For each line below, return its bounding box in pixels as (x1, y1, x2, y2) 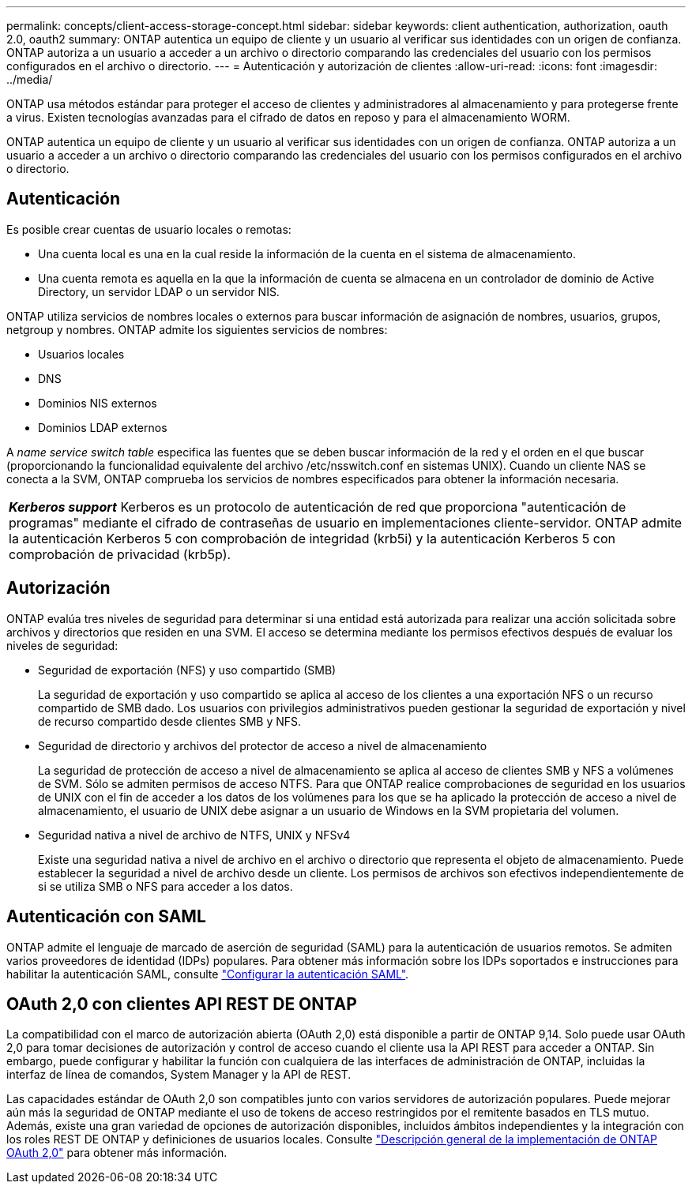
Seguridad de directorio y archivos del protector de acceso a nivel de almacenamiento (38, 738, 487, 753)
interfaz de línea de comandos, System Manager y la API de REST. (6, 1068, 352, 1082)
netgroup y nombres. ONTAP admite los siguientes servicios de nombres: (6, 322, 388, 336)
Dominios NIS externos (38, 396, 157, 410)
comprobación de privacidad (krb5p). (9, 546, 231, 562)
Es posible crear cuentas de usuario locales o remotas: (6, 222, 291, 236)
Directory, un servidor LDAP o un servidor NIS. (38, 284, 280, 298)
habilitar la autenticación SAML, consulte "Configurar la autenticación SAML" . (6, 967, 409, 981)
